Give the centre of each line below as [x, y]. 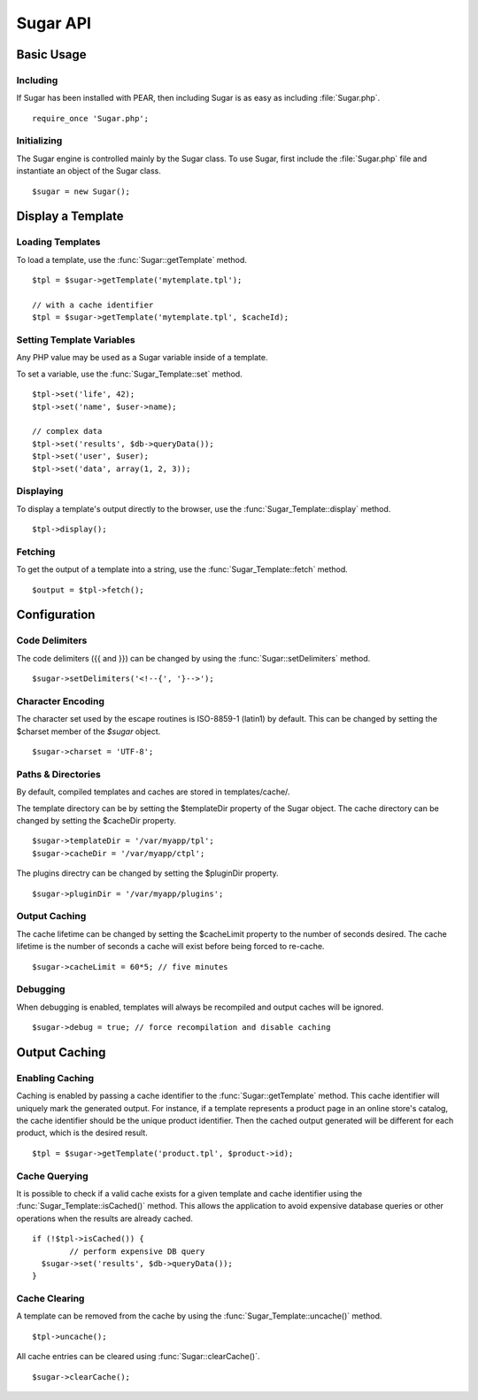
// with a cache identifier [93, 305]
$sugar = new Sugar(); [81, 191]
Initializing [39, 141]
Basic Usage [51, 54]
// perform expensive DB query [137, 1251]
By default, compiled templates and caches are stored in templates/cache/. [153, 792]
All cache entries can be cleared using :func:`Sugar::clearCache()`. [138, 1357]
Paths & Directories [58, 774]
